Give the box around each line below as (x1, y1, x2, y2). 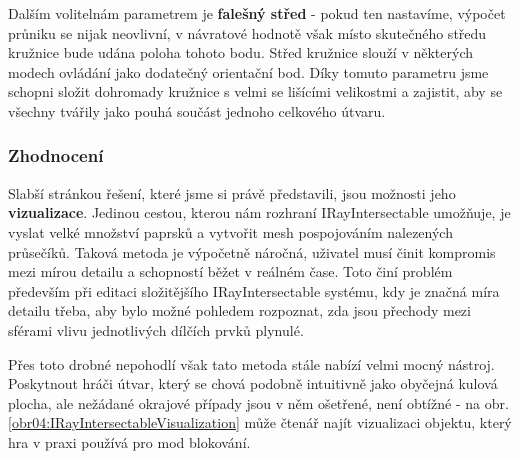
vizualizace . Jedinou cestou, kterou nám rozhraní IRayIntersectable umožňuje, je (8, 202, 511, 223)
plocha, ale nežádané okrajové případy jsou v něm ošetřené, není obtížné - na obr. (8, 392, 509, 413)
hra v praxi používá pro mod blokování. (8, 431, 251, 452)
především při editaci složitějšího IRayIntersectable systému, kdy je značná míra (8, 280, 500, 301)
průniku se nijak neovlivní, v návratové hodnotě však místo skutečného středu (8, 22, 487, 43)
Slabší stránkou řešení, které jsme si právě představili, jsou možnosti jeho (8, 182, 456, 203)
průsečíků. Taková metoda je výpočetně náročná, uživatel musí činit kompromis (8, 241, 496, 262)
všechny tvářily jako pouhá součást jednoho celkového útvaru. (8, 100, 386, 121)
